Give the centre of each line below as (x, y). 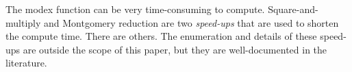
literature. (26, 63)
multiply (23, 22)
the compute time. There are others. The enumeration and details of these (161, 36)
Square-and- (293, 9)
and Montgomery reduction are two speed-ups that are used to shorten (191, 22)
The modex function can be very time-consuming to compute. (135, 9)
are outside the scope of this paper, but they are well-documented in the (175, 49)
